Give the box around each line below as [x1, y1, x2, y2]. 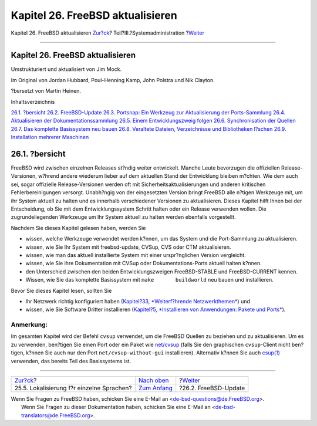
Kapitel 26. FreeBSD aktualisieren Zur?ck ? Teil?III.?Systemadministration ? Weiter [11, 29, 205, 36]
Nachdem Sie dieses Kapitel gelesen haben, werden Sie [11, 224, 146, 231]
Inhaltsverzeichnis [11, 98, 55, 105]
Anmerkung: [11, 320, 48, 329]
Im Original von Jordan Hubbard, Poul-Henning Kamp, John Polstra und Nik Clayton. [11, 76, 215, 83]
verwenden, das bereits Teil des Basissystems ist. [11, 357, 131, 364]
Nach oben [138, 376, 169, 384]
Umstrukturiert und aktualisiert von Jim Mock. [11, 66, 122, 73]
